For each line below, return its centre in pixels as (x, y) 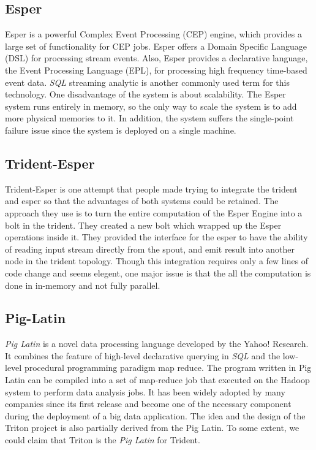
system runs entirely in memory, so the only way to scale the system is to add (151, 106)
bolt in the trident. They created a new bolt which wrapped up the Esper (143, 225)
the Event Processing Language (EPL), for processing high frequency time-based (156, 70)
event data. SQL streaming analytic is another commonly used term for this (147, 82)
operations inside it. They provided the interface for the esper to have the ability (156, 237)
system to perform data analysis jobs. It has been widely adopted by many (145, 391)
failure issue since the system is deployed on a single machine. (121, 130)
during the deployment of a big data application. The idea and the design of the (155, 415)
